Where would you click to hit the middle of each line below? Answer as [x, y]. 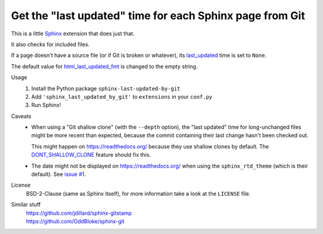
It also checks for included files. [50, 44]
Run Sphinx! [46, 105]
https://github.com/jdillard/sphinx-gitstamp [79, 213]
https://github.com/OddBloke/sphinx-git [75, 221]
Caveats [21, 116]
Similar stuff [26, 205]
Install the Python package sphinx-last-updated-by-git [106, 88]
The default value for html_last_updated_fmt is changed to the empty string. [104, 66]
